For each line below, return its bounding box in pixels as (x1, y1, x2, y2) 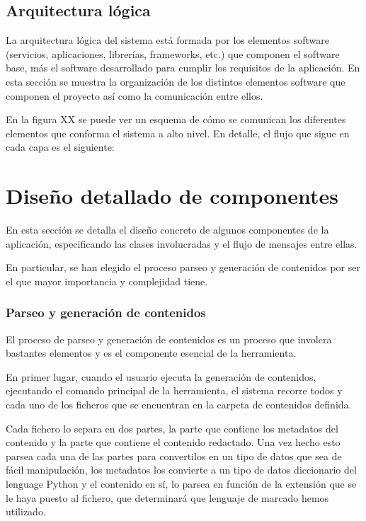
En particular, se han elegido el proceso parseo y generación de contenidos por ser (6, 260, 360, 275)
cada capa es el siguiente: (6, 139, 115, 154)
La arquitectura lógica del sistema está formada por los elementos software (6, 33, 329, 47)
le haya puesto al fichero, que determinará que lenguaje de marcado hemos (6, 490, 329, 505)
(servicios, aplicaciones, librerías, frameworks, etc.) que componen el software (6, 46, 340, 61)
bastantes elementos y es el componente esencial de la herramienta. (6, 345, 297, 360)
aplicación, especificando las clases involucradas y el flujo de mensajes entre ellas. (6, 236, 358, 251)
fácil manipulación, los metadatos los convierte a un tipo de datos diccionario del (6, 462, 357, 477)
